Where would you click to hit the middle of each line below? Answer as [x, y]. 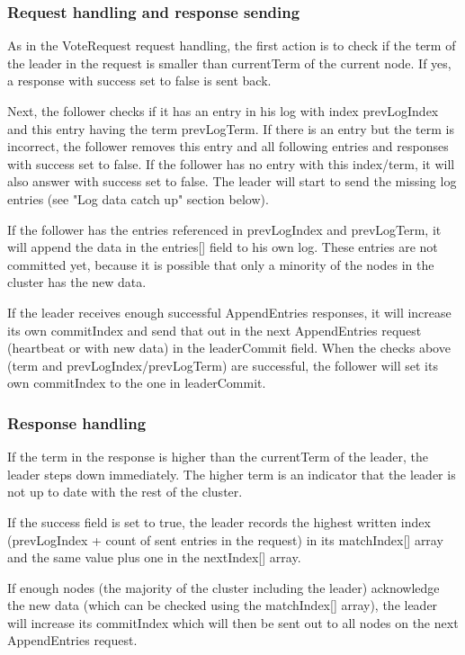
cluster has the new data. [77, 282]
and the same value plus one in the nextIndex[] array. [154, 557]
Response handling [77, 422]
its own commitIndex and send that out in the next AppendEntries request [215, 330]
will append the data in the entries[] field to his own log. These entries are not [223, 247]
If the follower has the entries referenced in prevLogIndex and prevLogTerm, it [224, 229]
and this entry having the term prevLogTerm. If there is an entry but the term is [231, 128]
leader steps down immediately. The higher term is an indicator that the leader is [232, 474]
